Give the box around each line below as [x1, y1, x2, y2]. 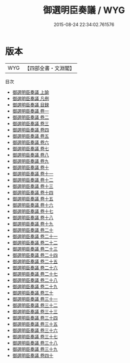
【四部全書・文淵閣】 [24, 65, 75, 72]
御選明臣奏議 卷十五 [12, 196, 53, 202]
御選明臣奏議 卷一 [12, 108, 49, 114]
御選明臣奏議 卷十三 [12, 183, 53, 189]
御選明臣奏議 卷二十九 [12, 283, 58, 289]
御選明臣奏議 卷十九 [12, 221, 53, 227]
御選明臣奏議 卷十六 [12, 202, 53, 208]
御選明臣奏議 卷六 [12, 139, 49, 145]
